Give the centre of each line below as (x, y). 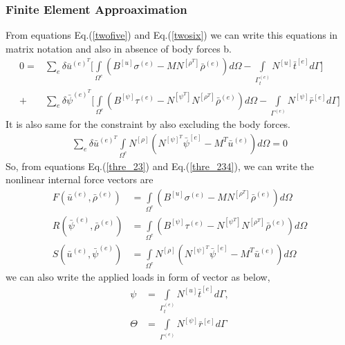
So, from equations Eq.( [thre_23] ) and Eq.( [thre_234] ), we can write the (160, 166)
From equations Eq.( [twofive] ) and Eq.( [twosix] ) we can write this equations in (172, 35)
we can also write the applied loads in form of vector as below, (138, 276)
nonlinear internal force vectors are (80, 179)
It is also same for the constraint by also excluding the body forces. (148, 124)
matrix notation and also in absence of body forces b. (119, 48)
